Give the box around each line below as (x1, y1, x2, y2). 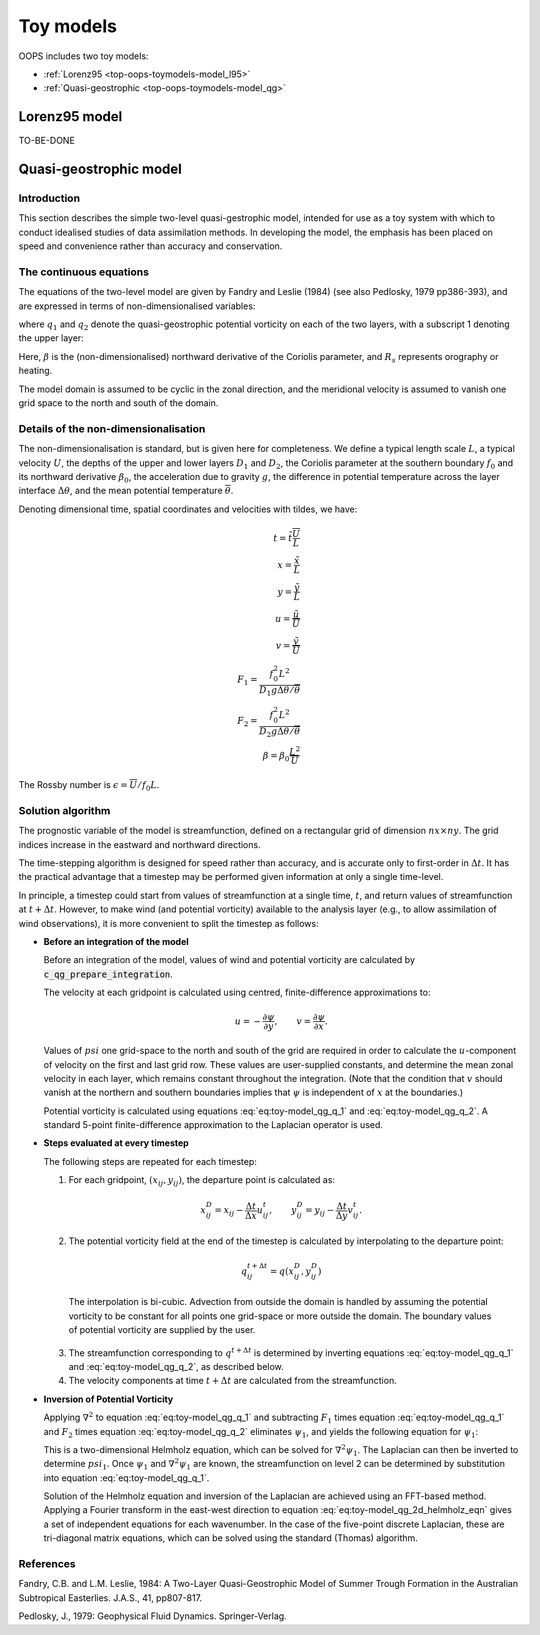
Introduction (18, 191, 80, 205)
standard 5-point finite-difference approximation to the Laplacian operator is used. (43, 1119, 384, 1131)
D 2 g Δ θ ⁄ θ (258, 725, 301, 739)
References (18, 1557, 76, 1571)
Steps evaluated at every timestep (43, 1137, 189, 1149)
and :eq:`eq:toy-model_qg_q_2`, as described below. (68, 1360, 284, 1372)
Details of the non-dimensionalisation (18, 421, 206, 435)
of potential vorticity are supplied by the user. (68, 1324, 256, 1336)
